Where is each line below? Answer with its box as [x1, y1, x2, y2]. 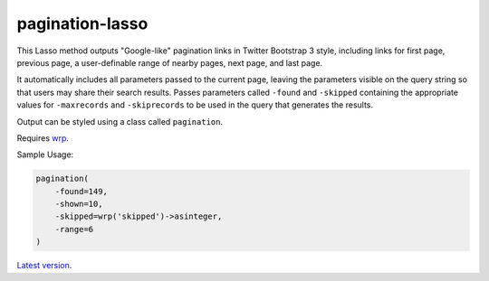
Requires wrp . [16, 132, 70, 144]
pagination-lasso [16, 14, 149, 33]
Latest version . [16, 260, 72, 271]
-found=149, [54, 186, 109, 196]
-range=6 [54, 224, 94, 234]
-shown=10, [54, 199, 103, 210]
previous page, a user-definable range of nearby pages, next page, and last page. [16, 57, 323, 68]
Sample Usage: [16, 149, 74, 160]
